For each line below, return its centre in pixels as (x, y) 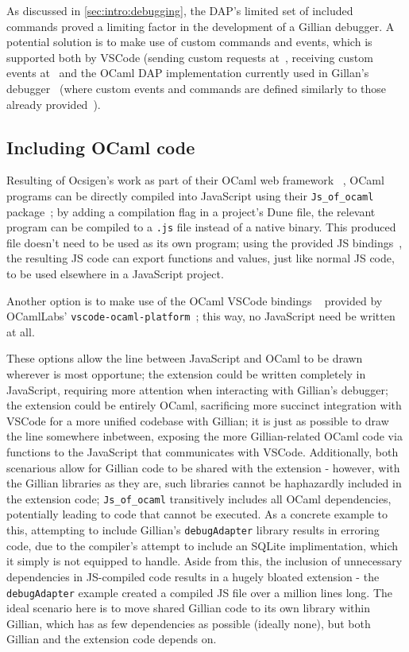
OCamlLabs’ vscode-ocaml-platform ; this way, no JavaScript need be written (201, 316)
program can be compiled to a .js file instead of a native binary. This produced (201, 227)
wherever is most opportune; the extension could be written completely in (186, 374)
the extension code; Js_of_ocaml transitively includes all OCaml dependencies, (199, 498)
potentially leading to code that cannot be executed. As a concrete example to (197, 514)
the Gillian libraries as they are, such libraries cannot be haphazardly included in (204, 483)
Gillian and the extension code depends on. (112, 639)
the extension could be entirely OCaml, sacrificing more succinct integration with (204, 405)
